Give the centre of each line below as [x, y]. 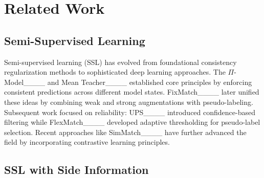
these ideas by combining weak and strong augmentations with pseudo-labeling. [129, 102]
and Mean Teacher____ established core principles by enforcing [150, 82]
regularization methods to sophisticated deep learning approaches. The [115, 72]
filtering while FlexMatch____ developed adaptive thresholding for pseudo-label [132, 122]
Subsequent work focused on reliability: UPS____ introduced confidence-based [130, 112]
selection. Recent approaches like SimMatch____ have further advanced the [125, 132]
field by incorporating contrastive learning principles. [87, 142]
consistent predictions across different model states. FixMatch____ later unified [132, 92]
